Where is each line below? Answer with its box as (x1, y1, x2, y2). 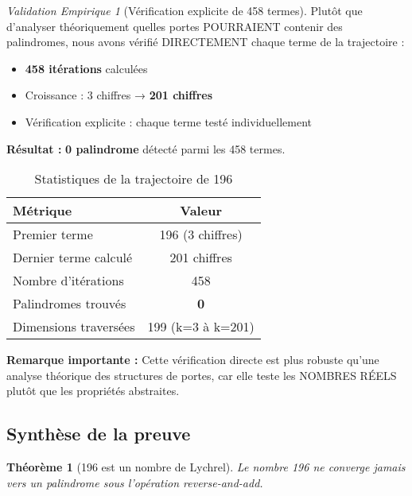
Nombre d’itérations (13, 271, 124, 290)
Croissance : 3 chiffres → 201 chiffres (25, 87, 213, 103)
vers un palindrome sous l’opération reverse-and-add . (6, 474, 263, 490)
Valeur (180, 201, 222, 220)
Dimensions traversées (13, 317, 135, 336)
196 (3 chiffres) (159, 225, 243, 244)
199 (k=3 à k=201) (147, 317, 255, 336)
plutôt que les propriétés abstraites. (6, 382, 180, 399)
